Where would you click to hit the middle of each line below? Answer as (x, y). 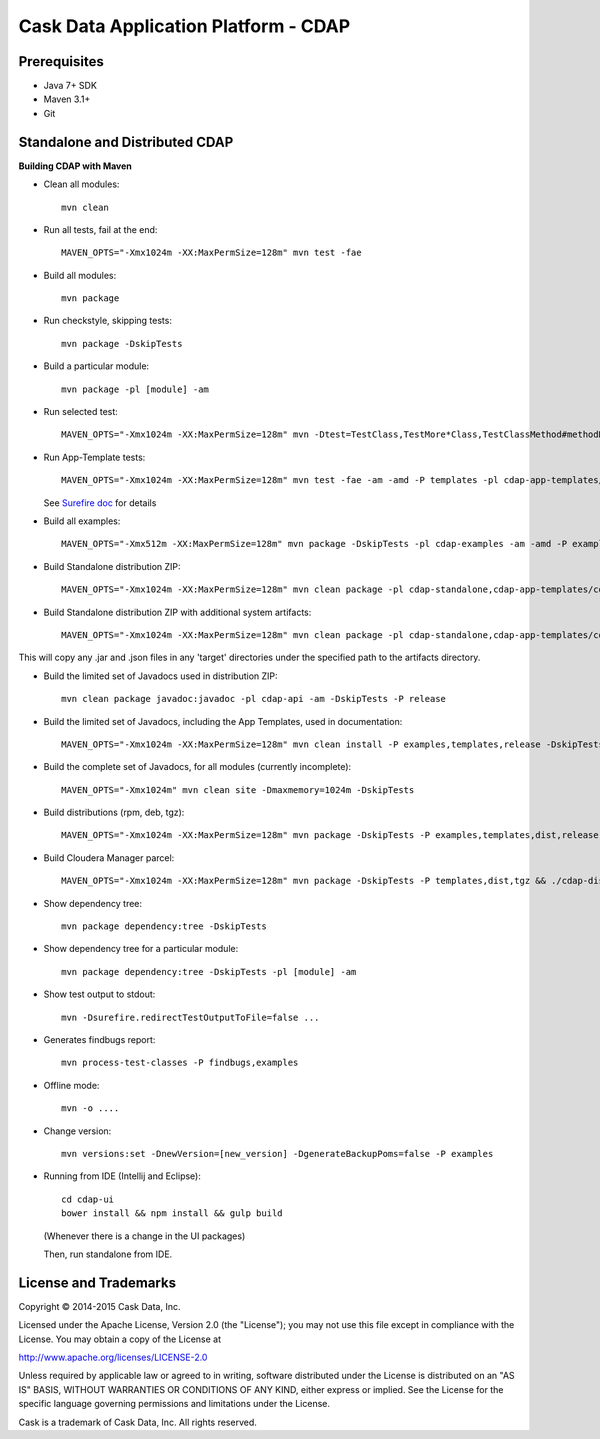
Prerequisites (61, 61)
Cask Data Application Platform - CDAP (184, 26)
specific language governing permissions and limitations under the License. (174, 1404)
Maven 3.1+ (67, 99)
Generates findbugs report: (99, 1039)
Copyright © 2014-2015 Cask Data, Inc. (99, 1306)
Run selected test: (81, 412)
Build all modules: (80, 275)
